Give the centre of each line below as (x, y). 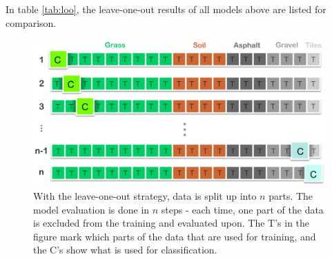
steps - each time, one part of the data (242, 209)
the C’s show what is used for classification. (125, 250)
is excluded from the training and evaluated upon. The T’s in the (172, 223)
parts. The (291, 196)
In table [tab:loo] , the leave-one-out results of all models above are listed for (166, 9)
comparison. (31, 22)
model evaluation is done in (91, 209)
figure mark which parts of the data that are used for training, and (175, 236)
